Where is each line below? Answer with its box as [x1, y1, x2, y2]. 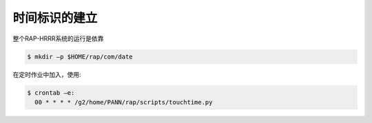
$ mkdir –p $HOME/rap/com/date [27, 52, 134, 60]
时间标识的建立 [12, 10, 98, 25]
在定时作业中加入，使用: [12, 70, 82, 78]
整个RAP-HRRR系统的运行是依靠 [12, 34, 104, 43]
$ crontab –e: [27, 89, 75, 96]
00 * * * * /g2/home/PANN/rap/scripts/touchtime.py [34, 98, 213, 106]
